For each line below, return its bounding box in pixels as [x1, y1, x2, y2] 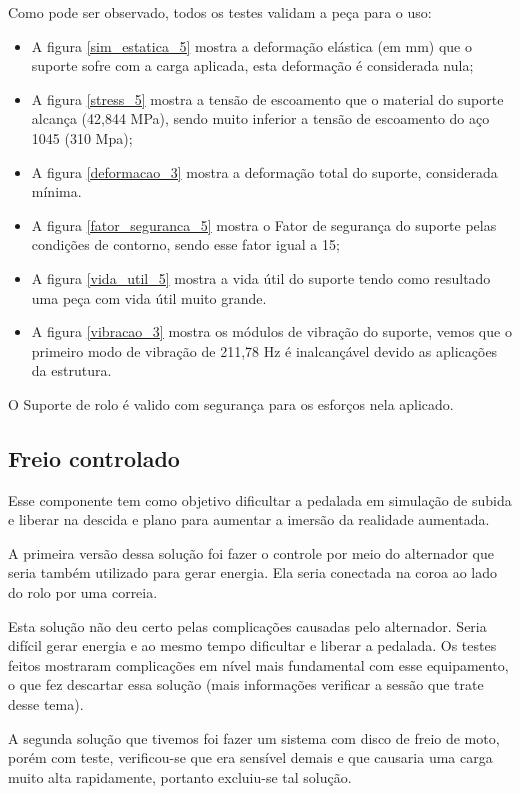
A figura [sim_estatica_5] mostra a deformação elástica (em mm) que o [31, 35, 473, 56]
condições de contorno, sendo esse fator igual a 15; [31, 234, 340, 255]
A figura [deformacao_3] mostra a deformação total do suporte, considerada [31, 161, 498, 182]
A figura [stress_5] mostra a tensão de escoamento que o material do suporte [31, 88, 504, 109]
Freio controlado [8, 442, 180, 473]
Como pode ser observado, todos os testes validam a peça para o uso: [8, 2, 432, 22]
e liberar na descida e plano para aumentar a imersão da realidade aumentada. [8, 509, 490, 530]
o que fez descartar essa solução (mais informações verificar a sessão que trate [8, 674, 484, 695]
